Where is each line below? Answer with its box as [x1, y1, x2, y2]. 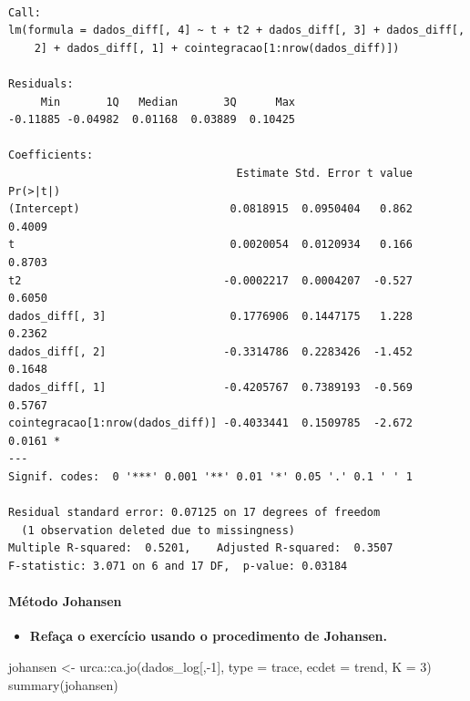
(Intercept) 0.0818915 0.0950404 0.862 [8, 202, 413, 216]
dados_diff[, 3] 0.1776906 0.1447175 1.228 [8, 309, 413, 323]
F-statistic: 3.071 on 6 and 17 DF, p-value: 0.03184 [8, 560, 348, 572]
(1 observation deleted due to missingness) [21, 523, 295, 537]
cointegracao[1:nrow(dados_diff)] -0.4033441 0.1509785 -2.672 [8, 417, 413, 430]
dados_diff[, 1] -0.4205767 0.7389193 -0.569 [8, 381, 413, 395]
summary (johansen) [8, 675, 118, 694]
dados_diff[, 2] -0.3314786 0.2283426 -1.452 [8, 345, 413, 358]
